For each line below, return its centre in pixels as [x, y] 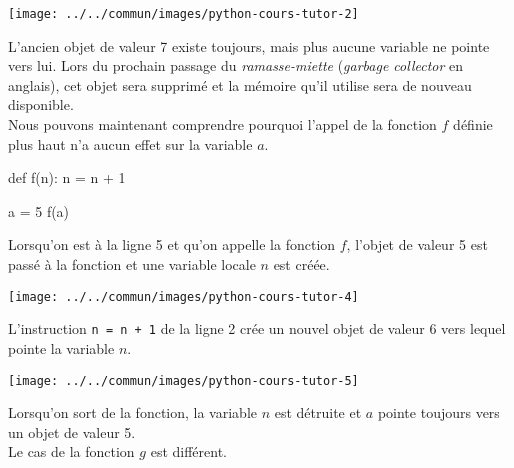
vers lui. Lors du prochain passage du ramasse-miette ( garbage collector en [236, 65]
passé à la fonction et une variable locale [132, 264]
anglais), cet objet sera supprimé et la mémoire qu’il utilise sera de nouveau [240, 84]
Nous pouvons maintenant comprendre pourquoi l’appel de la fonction [222, 124]
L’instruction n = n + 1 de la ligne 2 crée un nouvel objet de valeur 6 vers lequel [257, 328]
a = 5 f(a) [39, 210]
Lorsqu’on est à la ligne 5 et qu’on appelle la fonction [172, 244]
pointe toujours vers [438, 412]
